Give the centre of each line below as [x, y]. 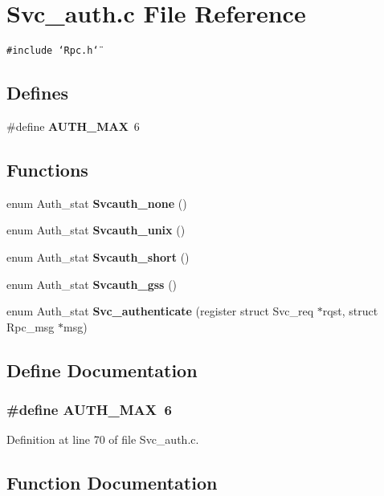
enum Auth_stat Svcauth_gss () [92, 284]
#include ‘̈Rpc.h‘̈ [53, 51]
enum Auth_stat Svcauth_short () [98, 256]
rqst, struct [350, 311]
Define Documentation [102, 370]
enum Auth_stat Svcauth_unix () [96, 230]
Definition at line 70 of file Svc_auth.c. [103, 439]
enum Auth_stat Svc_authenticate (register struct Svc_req [160, 311]
